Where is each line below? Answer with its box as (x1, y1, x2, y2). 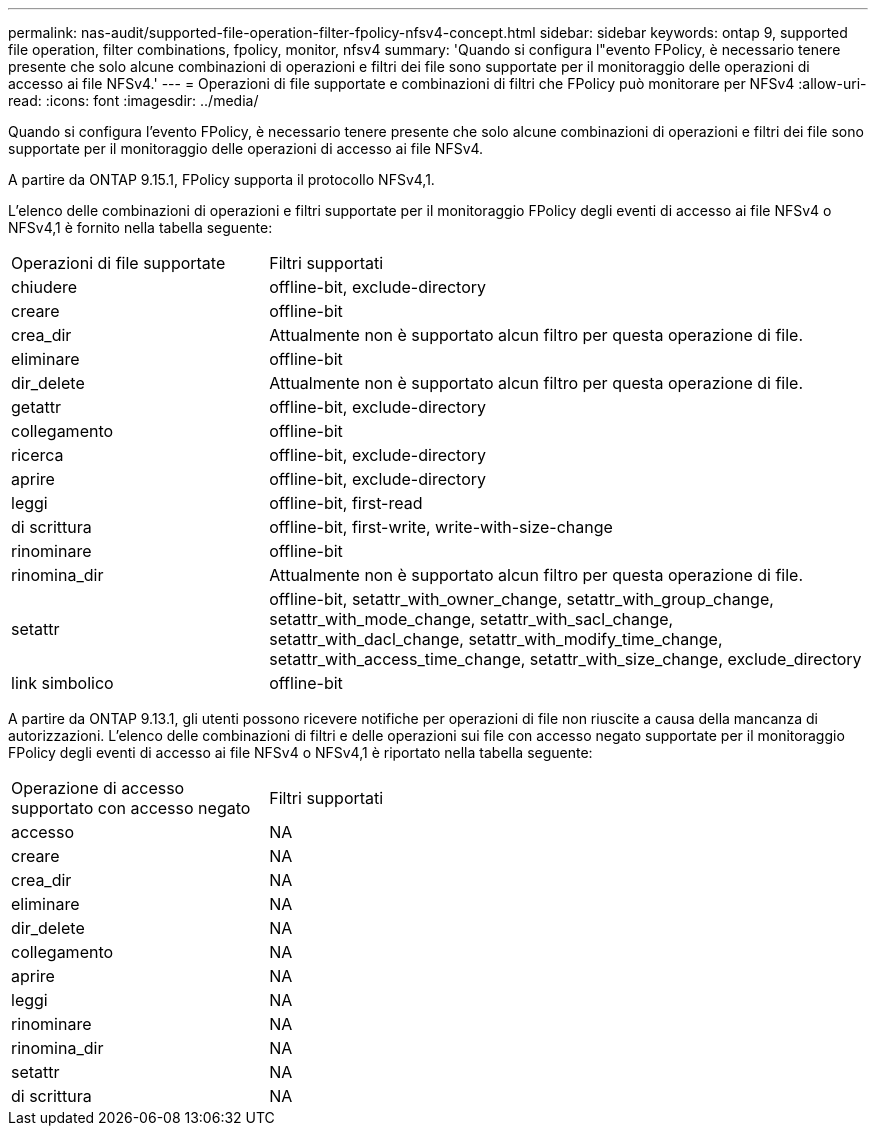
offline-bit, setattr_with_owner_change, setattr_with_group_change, (269, 589, 774, 609)
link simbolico (11, 673, 114, 693)
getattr (11, 397, 61, 417)
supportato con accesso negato (11, 798, 251, 818)
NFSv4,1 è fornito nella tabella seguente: (8, 219, 273, 236)
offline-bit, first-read (269, 493, 423, 513)
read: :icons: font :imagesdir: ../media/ (8, 92, 259, 109)
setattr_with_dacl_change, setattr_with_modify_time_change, (269, 629, 723, 649)
